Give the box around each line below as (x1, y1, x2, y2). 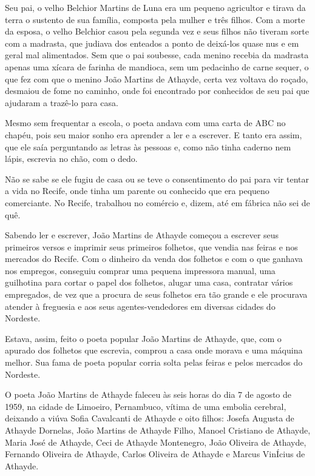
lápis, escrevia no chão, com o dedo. (5, 152, 138, 165)
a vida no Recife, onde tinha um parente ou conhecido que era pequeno (5, 184, 269, 197)
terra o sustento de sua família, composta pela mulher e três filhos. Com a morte (5, 13, 305, 25)
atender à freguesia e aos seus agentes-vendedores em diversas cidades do (5, 300, 276, 312)
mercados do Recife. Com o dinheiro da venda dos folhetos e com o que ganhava (5, 252, 303, 265)
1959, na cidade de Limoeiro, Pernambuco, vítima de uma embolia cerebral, (5, 400, 286, 412)
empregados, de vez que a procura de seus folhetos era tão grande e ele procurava (5, 288, 308, 301)
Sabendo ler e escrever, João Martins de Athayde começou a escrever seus (5, 229, 279, 241)
